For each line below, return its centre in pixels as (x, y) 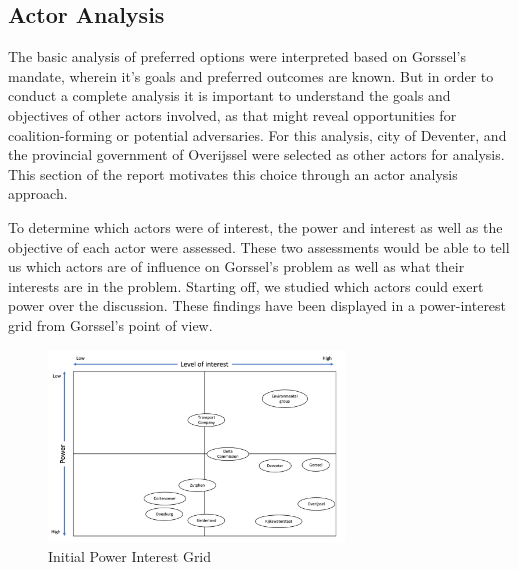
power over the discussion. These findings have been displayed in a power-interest (257, 305)
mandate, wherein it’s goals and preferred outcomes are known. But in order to (251, 75)
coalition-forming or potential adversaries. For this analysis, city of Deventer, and (257, 134)
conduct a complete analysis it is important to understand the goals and (229, 95)
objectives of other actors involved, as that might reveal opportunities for (232, 114)
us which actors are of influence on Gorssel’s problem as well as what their (236, 266)
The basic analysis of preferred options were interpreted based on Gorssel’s (237, 56)
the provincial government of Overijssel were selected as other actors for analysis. (256, 154)
